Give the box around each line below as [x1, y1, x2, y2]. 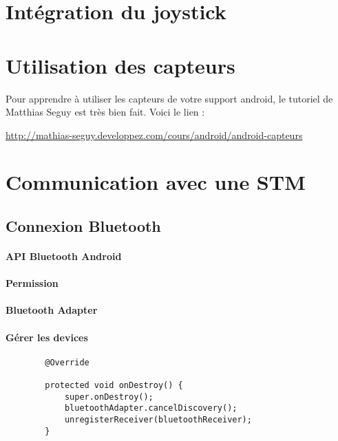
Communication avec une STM [6, 168, 306, 196]
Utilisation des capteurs [6, 51, 235, 79]
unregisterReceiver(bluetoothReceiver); [64, 415, 252, 425]
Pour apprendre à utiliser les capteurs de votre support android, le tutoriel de [6, 91, 333, 105]
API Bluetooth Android [6, 249, 122, 263]
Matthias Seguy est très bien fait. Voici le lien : [6, 105, 205, 119]
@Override [45, 357, 89, 367]
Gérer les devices [6, 330, 88, 344]
